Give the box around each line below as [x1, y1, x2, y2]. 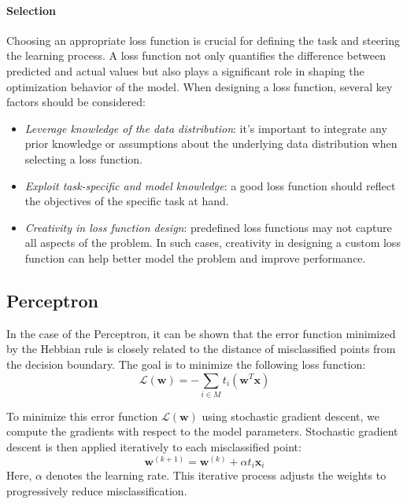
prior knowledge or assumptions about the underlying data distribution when [24, 135, 398, 152]
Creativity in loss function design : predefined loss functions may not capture [24, 219, 392, 235]
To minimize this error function [6, 407, 158, 424]
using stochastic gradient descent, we [202, 407, 380, 424]
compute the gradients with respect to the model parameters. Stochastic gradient [6, 423, 398, 440]
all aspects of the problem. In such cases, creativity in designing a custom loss [24, 234, 401, 251]
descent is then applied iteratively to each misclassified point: [6, 439, 302, 455]
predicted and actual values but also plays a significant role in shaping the [6, 62, 364, 79]
